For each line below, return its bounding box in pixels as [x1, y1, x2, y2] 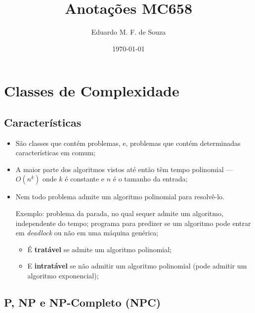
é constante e [65, 174, 105, 184]
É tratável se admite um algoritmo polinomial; [27, 244, 171, 254]
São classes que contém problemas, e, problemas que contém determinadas [15, 137, 241, 148]
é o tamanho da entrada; [113, 174, 188, 184]
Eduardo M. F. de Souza [91, 27, 166, 37]
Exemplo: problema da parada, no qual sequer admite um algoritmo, [15, 208, 223, 219]
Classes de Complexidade [4, 81, 179, 101]
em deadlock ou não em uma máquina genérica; [15, 227, 159, 238]
